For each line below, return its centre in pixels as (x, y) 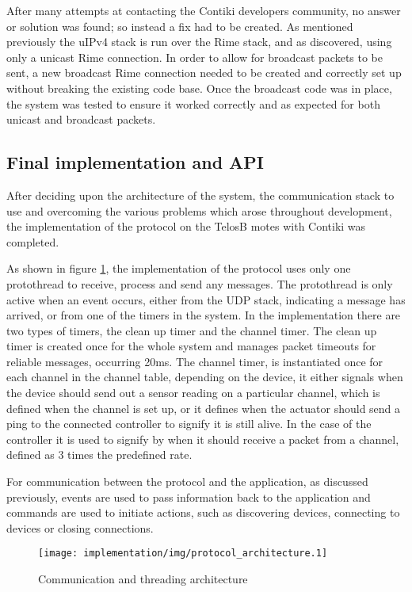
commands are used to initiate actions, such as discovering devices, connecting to (203, 512)
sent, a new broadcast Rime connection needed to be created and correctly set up (204, 73)
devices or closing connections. (80, 527)
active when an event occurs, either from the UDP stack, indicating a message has (206, 299)
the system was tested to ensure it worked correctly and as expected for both (193, 103)
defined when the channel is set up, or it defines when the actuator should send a (204, 408)
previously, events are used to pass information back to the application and (189, 497)
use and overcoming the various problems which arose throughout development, (199, 210)
